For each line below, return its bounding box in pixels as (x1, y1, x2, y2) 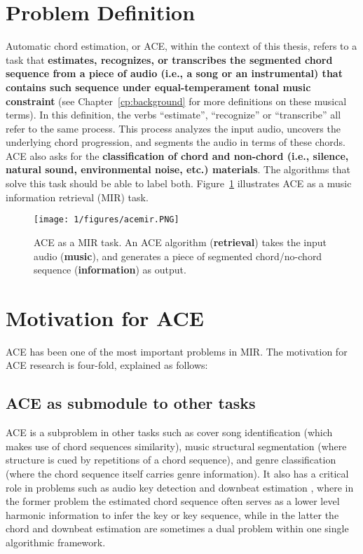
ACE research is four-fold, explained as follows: (6, 358, 208, 372)
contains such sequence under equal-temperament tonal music (6, 79, 311, 94)
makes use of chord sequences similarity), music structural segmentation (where (6, 438, 347, 453)
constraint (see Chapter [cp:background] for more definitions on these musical (6, 93, 347, 108)
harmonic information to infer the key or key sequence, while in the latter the (6, 507, 339, 522)
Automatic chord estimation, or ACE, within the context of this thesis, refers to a (6, 39, 357, 53)
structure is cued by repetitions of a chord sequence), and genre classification (6, 452, 336, 467)
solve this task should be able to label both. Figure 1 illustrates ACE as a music (6, 176, 352, 191)
